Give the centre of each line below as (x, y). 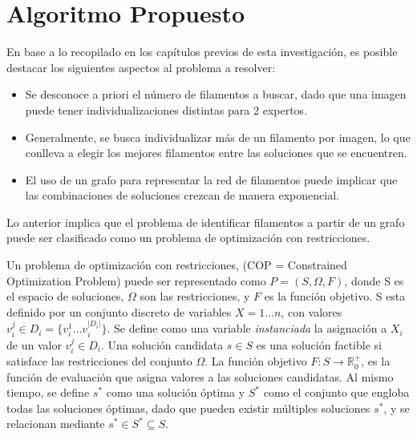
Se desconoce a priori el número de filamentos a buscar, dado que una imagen (216, 94)
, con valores (312, 311)
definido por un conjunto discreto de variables (119, 311)
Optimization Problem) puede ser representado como (136, 280)
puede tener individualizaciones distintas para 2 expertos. (166, 109)
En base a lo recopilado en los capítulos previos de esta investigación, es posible (202, 52)
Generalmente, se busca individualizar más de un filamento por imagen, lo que (218, 137)
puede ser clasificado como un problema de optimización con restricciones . (188, 238)
